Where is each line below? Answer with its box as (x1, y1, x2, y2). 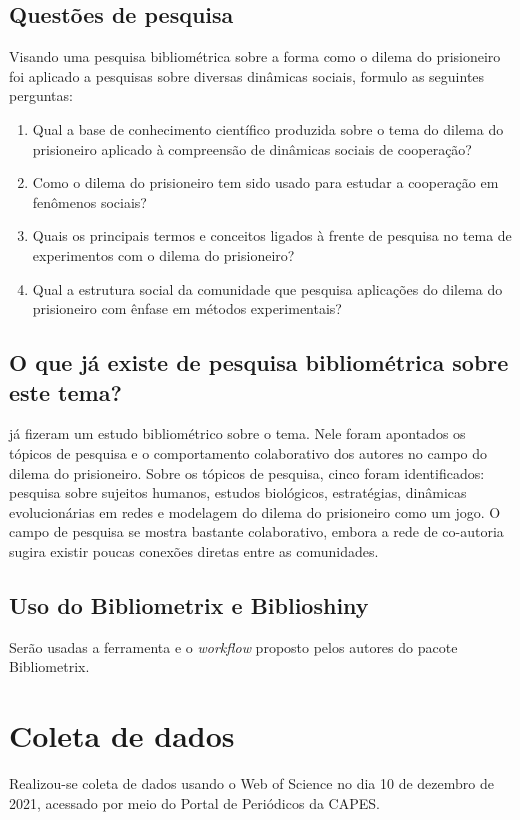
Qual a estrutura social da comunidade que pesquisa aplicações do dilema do (32, 278, 503, 299)
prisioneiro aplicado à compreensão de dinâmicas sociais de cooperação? (32, 138, 472, 159)
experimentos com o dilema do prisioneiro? (32, 244, 295, 265)
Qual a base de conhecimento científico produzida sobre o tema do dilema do (32, 118, 504, 139)
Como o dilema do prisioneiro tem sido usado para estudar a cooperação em (32, 172, 499, 193)
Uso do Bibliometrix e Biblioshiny (9, 589, 369, 620)
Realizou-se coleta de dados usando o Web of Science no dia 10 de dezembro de (9, 773, 494, 793)
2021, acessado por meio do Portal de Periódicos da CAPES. (9, 792, 380, 813)
